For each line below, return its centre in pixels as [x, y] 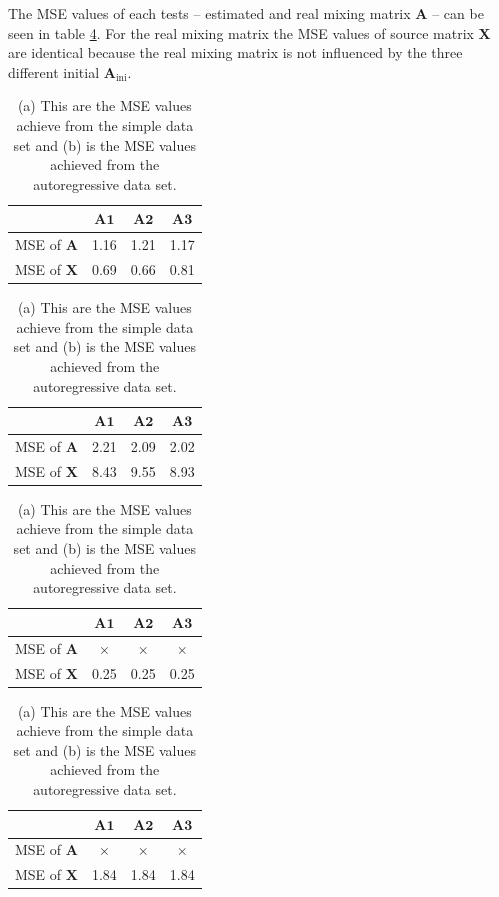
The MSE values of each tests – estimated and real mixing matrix [209, 13]
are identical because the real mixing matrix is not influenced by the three [235, 52]
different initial [54, 71]
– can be [458, 13]
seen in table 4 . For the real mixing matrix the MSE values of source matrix [241, 32]
